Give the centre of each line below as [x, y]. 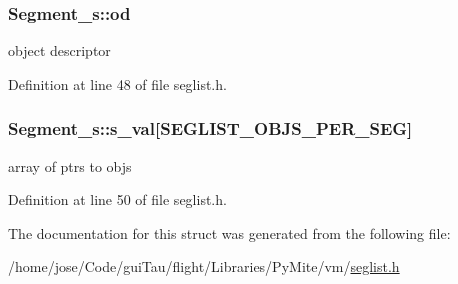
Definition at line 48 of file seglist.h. [117, 83]
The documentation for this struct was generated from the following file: [229, 232]
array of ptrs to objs [70, 165]
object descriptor [59, 50]
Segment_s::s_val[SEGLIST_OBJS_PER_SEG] [210, 128]
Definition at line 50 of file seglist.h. [117, 199]
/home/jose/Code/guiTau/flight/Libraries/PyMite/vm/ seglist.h [204, 266]
